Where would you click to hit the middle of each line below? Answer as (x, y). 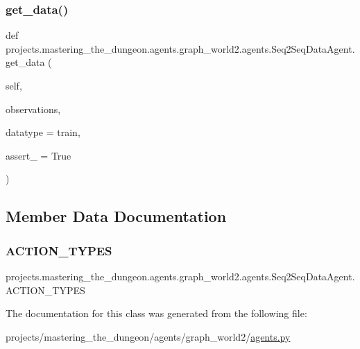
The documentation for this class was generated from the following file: (156, 313)
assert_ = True (38, 155)
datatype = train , (43, 132)
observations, (33, 109)
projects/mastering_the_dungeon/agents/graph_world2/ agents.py (148, 336)
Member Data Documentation (116, 216)
